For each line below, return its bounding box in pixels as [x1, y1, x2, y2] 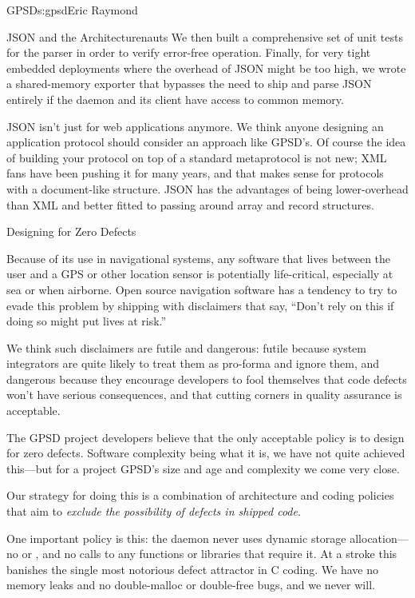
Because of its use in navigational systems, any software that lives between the [6, 249, 391, 266]
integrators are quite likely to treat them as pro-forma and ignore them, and [6, 355, 380, 372]
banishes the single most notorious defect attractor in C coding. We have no [6, 560, 378, 577]
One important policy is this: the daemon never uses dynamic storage [6, 529, 346, 546]
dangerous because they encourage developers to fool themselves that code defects [6, 370, 407, 387]
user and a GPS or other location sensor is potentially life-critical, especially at [6, 265, 393, 282]
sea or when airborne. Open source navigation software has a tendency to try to [6, 281, 397, 297]
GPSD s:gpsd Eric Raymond [6, 2, 138, 18]
